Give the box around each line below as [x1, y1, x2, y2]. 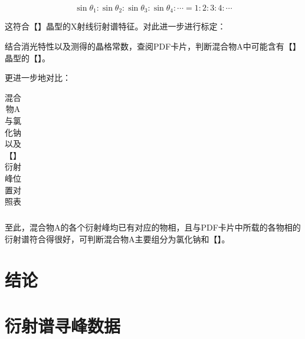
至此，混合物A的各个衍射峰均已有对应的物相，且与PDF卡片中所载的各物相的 [5, 221, 301, 233]
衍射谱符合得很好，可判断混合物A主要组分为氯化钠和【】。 [5, 232, 230, 245]
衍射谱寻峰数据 [5, 314, 121, 338]
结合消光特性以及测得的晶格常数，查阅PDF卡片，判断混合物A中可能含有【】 [5, 40, 301, 52]
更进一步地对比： [5, 71, 71, 84]
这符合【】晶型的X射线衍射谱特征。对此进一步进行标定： [5, 20, 226, 32]
